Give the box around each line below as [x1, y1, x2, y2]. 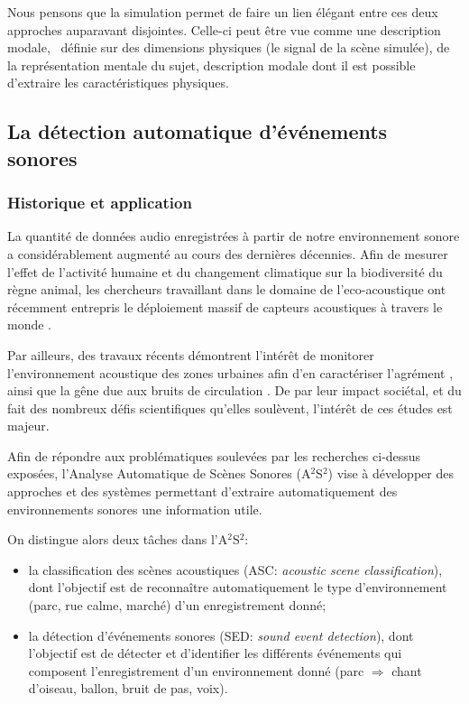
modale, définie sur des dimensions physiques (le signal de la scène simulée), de [7, 38, 450, 57]
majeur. [7, 416, 50, 435]
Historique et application [7, 191, 192, 214]
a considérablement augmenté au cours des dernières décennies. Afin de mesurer [7, 244, 448, 263]
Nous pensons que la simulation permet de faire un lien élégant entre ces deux [7, 3, 438, 21]
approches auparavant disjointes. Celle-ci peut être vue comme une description [7, 20, 441, 39]
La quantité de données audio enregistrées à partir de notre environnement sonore [7, 227, 460, 245]
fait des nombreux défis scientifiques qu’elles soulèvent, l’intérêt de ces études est [7, 398, 453, 417]
